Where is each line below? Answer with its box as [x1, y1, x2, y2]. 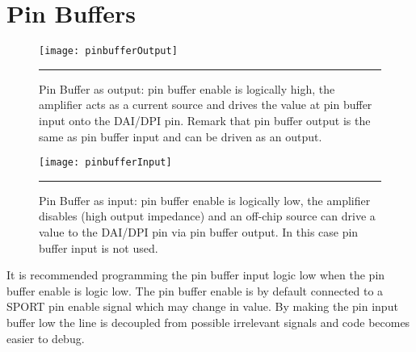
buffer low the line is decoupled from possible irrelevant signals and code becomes [6, 313, 410, 330]
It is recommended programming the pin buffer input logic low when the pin [6, 266, 385, 283]
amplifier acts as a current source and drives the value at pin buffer [39, 96, 372, 113]
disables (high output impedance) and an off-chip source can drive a [39, 207, 376, 224]
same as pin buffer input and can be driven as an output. [39, 128, 322, 145]
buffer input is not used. [39, 239, 158, 256]
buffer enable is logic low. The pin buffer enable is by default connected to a [6, 282, 384, 299]
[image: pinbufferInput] [39, 157, 172, 169]
